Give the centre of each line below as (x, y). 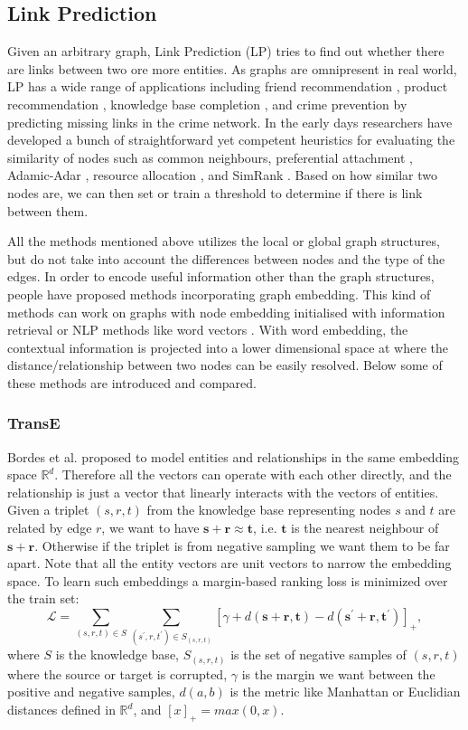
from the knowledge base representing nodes (269, 510)
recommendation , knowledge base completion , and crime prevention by (207, 104)
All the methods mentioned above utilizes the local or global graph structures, (224, 241)
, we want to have (150, 528)
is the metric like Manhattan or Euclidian (345, 692)
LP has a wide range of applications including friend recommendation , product (228, 86)
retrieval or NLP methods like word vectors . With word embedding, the (208, 330)
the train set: (43, 598)
